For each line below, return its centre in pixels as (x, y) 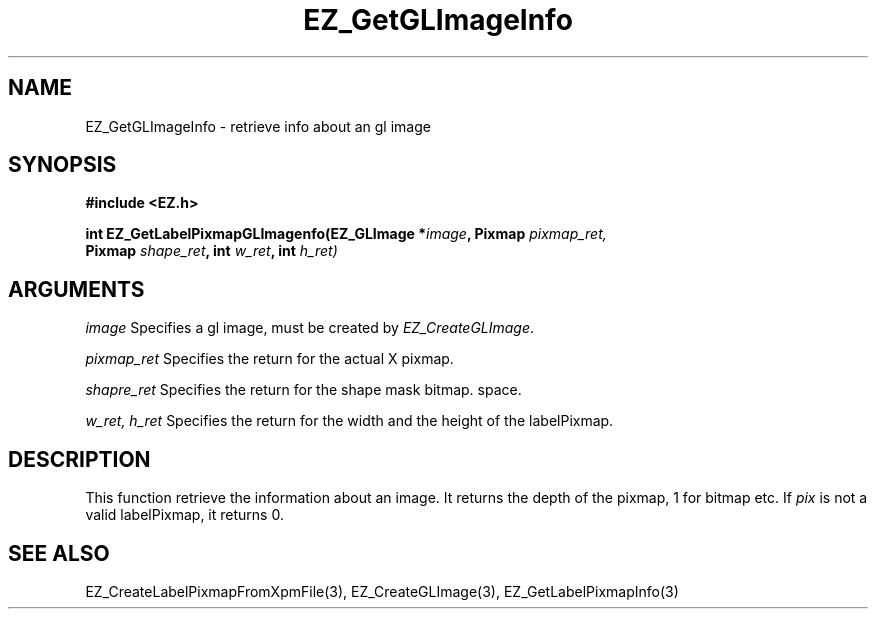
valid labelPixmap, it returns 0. (184, 515)
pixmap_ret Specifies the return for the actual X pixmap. (269, 359)
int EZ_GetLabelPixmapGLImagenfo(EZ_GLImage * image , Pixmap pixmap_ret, (346, 234)
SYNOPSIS (62, 165)
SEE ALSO (59, 553)
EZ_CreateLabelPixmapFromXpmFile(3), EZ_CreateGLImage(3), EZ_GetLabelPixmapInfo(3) (382, 591)
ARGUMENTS (76, 289)
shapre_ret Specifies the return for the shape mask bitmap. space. (303, 390)
